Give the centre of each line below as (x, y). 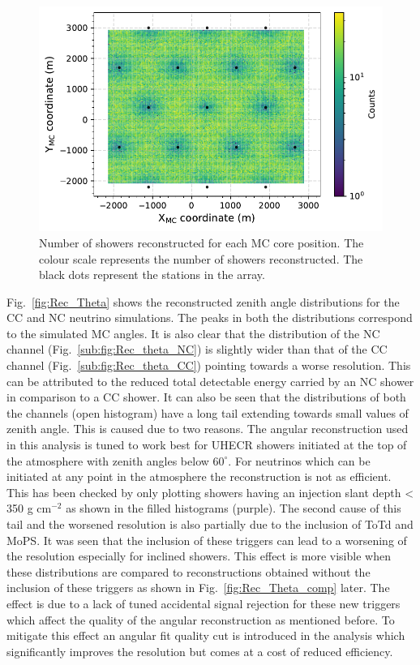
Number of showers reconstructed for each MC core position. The (201, 242)
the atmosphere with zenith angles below (108, 460)
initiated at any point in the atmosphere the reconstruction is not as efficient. (199, 476)
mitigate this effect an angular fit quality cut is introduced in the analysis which (206, 635)
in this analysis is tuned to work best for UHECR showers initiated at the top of (207, 445)
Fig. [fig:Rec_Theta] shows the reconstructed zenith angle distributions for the (203, 301)
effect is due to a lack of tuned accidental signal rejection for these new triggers (204, 603)
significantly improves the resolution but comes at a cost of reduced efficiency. (200, 651)
